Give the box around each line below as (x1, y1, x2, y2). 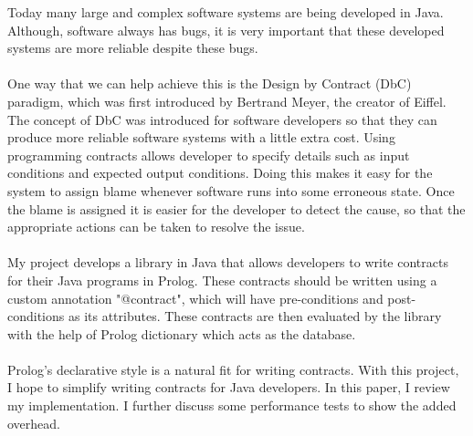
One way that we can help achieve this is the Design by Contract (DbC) (7, 74, 412, 93)
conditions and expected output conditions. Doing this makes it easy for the (7, 163, 433, 182)
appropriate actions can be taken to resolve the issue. (7, 217, 305, 236)
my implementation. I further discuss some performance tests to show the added (7, 396, 457, 415)
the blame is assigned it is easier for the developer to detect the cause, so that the (7, 199, 466, 218)
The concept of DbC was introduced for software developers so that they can (7, 109, 437, 129)
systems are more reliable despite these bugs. (7, 38, 258, 57)
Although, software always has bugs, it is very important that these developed (7, 20, 445, 39)
